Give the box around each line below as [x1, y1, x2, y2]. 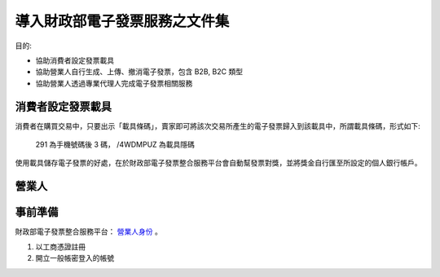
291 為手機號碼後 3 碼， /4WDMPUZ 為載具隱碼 [35, 139, 196, 150]
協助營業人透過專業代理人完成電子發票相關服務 [35, 78, 193, 88]
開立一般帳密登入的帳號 [35, 253, 114, 263]
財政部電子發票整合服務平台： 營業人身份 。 [15, 226, 162, 236]
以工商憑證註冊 [35, 241, 86, 252]
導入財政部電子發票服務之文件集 [15, 12, 230, 30]
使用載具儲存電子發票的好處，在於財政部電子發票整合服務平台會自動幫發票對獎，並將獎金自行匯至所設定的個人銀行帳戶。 [15, 158, 422, 168]
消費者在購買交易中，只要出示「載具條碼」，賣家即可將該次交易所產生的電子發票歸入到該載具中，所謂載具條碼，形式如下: [15, 121, 421, 130]
